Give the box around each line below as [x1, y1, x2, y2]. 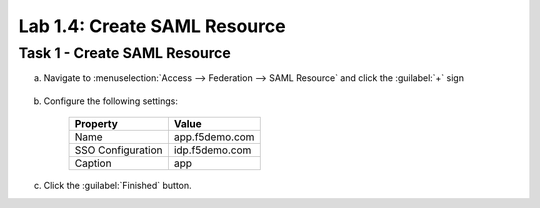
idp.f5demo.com [173, 143, 252, 157]
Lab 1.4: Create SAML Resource [18, 15, 286, 37]
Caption [74, 156, 112, 170]
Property [74, 117, 119, 131]
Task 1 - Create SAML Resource [18, 44, 232, 62]
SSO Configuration [74, 143, 163, 157]
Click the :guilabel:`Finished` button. [43, 180, 192, 192]
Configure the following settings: [43, 95, 179, 107]
